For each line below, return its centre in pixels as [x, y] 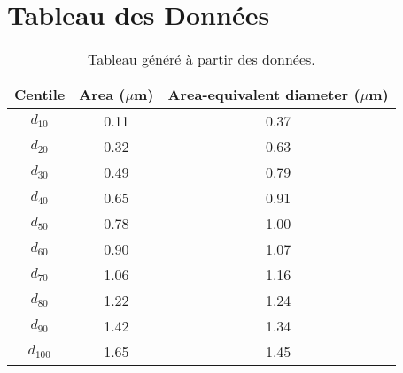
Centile [40, 95]
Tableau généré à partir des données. [201, 59]
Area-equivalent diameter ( [264, 95]
